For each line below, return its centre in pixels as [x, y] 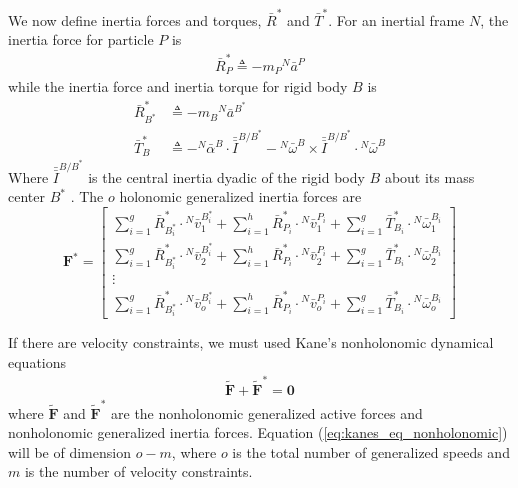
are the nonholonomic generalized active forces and [267, 412]
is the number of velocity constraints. [138, 471]
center [26, 196]
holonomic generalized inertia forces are [240, 196]
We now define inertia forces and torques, [135, 19]
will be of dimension [69, 451]
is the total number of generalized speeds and [371, 451]
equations [37, 361]
